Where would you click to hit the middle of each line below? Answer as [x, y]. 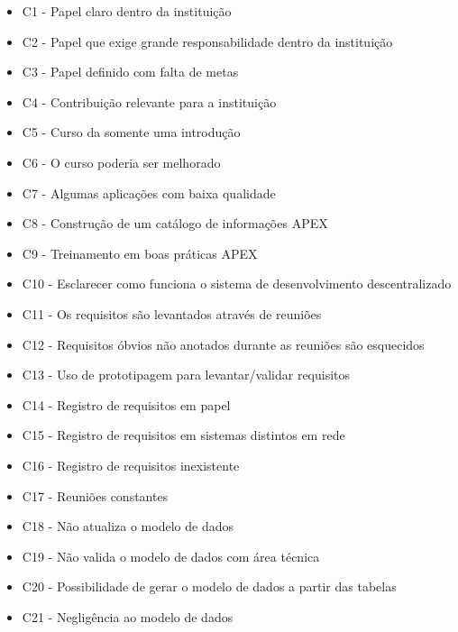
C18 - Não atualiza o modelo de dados [128, 526]
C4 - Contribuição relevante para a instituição [149, 101]
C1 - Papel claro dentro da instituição [127, 11]
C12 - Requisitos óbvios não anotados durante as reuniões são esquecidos [223, 344]
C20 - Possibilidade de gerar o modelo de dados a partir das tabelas [209, 586]
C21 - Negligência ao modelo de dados [128, 616]
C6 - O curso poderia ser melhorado [121, 162]
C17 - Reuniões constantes [95, 495]
